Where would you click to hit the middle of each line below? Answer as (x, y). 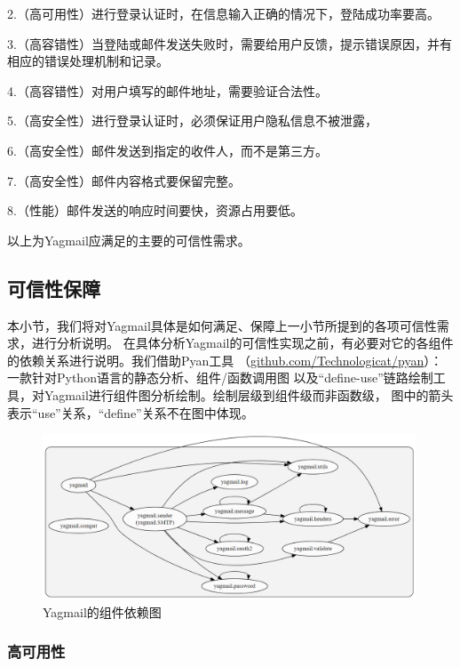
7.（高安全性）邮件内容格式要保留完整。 (124, 180)
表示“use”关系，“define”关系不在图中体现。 (131, 412)
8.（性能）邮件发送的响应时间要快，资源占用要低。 (155, 210)
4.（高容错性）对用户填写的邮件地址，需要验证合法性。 (167, 90)
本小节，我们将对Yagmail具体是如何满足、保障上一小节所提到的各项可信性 (222, 325)
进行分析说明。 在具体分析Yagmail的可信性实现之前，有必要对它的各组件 (242, 343)
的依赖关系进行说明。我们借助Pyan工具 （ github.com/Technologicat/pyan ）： (225, 360)
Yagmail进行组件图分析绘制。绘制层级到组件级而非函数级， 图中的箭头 (249, 394)
